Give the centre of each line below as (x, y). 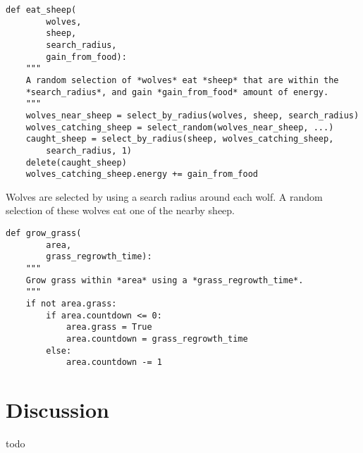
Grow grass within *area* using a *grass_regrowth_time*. (165, 280)
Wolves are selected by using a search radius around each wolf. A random (164, 196)
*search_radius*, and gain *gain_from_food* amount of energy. (177, 92)
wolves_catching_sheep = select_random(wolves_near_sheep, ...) (180, 127)
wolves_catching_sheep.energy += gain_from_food (142, 174)
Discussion (57, 410)
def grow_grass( (44, 234)
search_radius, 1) (89, 150)
